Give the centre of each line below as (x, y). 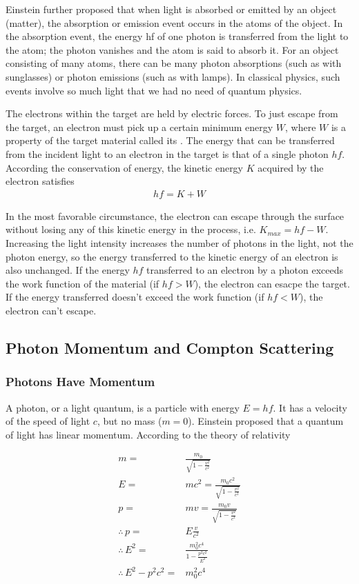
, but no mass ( (129, 421)
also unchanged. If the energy (68, 270)
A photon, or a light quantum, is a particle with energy (123, 407)
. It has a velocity (310, 407)
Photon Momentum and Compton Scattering (170, 347)
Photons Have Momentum (80, 382)
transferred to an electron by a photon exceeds (245, 270)
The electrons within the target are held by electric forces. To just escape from (172, 113)
